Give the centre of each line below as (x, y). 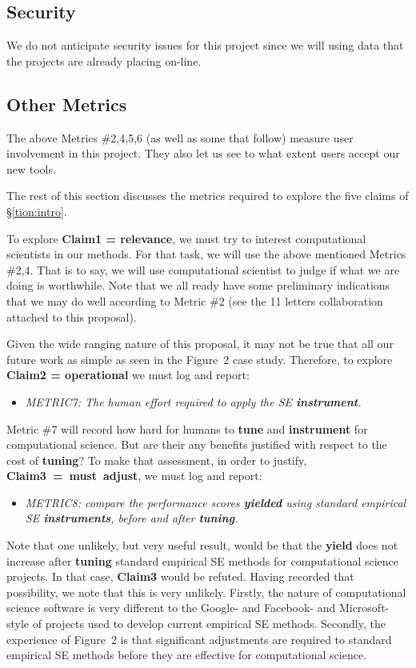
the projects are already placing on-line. (104, 60)
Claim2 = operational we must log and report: (128, 375)
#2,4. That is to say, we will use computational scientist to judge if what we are (203, 269)
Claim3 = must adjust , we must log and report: (134, 476)
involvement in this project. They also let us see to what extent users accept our (203, 153)
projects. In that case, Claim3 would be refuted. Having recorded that (180, 576)
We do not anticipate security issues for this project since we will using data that (205, 45)
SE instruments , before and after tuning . (132, 518)
